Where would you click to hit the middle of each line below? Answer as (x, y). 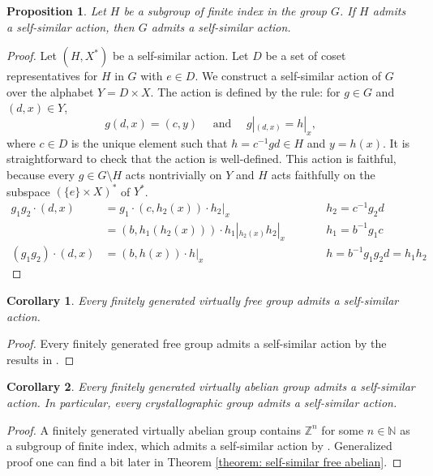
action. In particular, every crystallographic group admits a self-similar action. (202, 402)
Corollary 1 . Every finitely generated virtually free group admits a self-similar (203, 300)
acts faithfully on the (323, 174)
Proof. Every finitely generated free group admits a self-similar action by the (197, 343)
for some (343, 429)
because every (41, 174)
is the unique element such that (149, 142)
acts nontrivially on (174, 174)
